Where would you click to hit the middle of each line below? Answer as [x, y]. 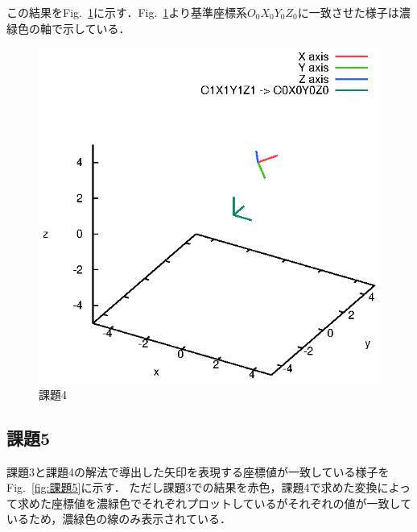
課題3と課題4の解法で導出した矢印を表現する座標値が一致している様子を [198, 471]
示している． [96, 28]
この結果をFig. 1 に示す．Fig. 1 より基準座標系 [127, 12]
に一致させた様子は [348, 12]
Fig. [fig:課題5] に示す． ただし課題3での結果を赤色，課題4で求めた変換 [192, 487]
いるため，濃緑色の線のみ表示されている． [119, 519]
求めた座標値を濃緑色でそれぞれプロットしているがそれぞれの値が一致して [215, 503]
